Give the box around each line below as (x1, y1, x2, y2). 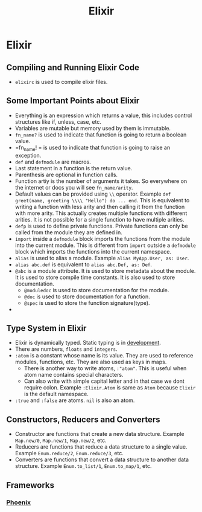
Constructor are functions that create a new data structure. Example (14, 430, 185, 438)
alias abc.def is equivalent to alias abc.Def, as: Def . (14, 261, 153, 268)
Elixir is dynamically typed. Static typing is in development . (14, 339, 161, 347)
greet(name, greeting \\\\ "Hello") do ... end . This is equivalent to (14, 196, 190, 203)
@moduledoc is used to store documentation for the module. (24, 286, 169, 293)
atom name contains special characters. (24, 371, 124, 379)
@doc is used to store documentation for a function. (24, 293, 150, 300)
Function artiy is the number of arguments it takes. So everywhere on (14, 177, 188, 185)
